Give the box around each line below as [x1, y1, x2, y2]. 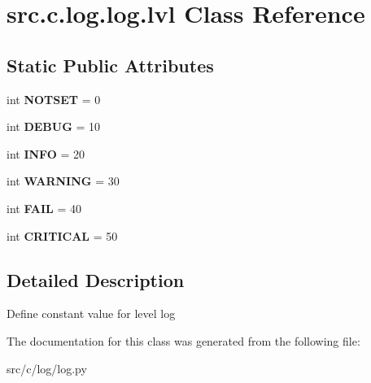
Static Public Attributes [7, 52, 214, 77]
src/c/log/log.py [7, 359, 87, 376]
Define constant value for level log [7, 305, 176, 322]
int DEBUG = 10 [7, 118, 101, 135]
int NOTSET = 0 [7, 90, 101, 107]
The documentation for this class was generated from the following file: [7, 332, 360, 349]
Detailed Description [7, 267, 185, 292]
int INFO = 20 [7, 145, 85, 162]
